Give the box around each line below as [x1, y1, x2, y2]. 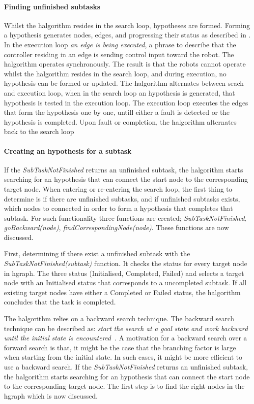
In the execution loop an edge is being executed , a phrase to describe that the [4, 39, 236, 49]
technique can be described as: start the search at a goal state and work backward [4, 323, 248, 333]
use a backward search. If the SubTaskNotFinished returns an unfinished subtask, [4, 362, 248, 371]
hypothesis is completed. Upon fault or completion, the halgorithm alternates [4, 116, 237, 127]
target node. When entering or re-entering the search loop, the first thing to [4, 183, 232, 194]
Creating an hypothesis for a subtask [4, 145, 132, 156]
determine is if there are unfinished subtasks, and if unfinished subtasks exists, [4, 193, 240, 203]
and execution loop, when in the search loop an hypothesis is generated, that [4, 87, 235, 98]
